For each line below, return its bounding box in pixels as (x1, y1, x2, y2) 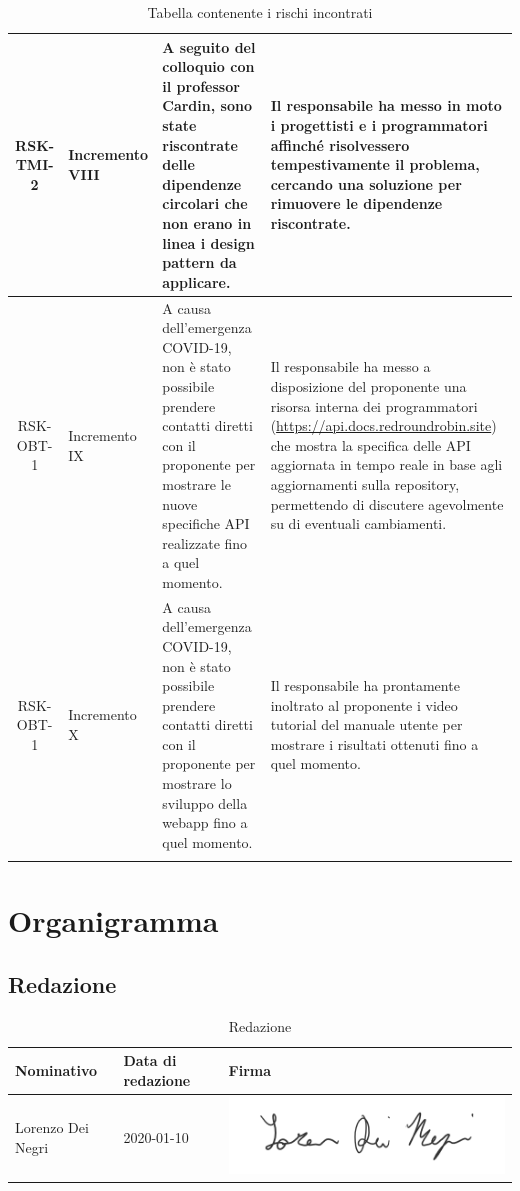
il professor (162, 75, 240, 96)
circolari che (162, 193, 248, 214)
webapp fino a (162, 812, 248, 833)
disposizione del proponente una (270, 375, 467, 396)
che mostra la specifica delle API (270, 434, 471, 455)
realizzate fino (162, 532, 248, 553)
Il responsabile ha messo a (270, 356, 431, 377)
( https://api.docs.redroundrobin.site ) (270, 415, 497, 436)
